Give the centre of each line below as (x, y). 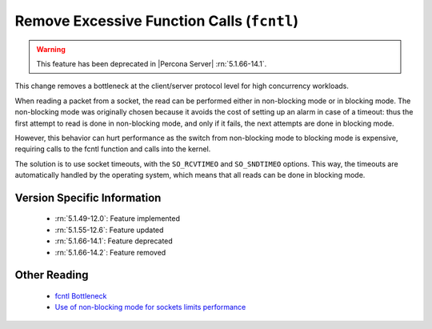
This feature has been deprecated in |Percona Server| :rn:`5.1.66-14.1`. (152, 63)
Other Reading (52, 275)
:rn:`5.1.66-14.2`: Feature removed (110, 252)
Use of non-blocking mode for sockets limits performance (150, 307)
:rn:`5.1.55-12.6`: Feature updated (109, 230)
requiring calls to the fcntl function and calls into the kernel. (113, 149)
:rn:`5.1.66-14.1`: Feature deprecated (114, 241)
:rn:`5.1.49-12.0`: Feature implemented (117, 219)
